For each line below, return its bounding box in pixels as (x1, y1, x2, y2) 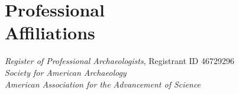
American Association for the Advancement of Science (5, 78, 201, 90)
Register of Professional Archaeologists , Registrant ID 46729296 (5, 55, 234, 67)
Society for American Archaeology (5, 66, 127, 78)
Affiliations (5, 21, 95, 45)
